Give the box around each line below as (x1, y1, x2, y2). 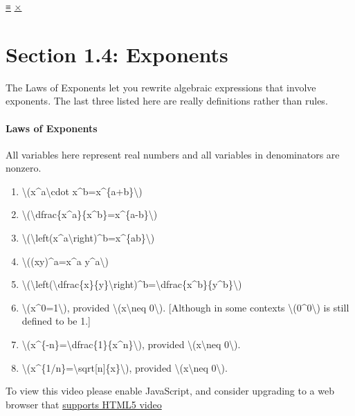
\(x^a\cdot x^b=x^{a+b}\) (21, 183, 143, 198)
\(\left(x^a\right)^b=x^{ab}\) (21, 230, 155, 245)
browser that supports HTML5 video (6, 397, 162, 411)
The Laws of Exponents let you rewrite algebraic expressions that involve (6, 80, 316, 94)
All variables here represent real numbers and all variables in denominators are (6, 147, 340, 161)
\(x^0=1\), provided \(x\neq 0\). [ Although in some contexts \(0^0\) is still (21, 300, 349, 314)
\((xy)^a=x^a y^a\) (21, 253, 109, 268)
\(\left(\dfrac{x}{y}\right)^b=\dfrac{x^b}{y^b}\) (21, 277, 242, 291)
